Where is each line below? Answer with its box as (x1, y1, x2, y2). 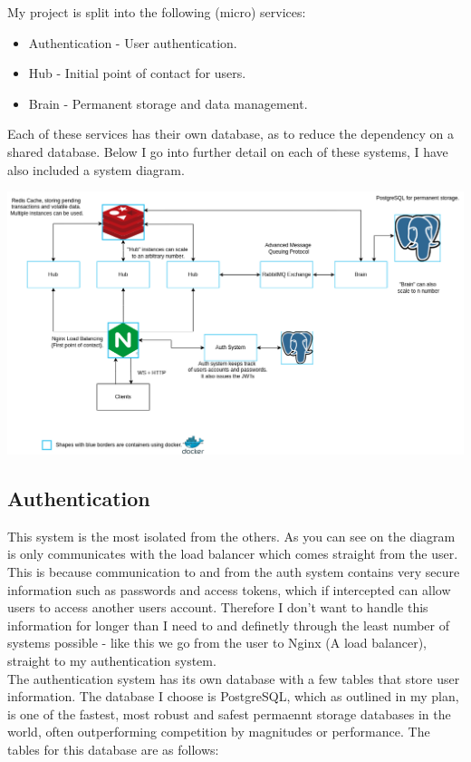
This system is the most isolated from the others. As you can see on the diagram (7, 526, 456, 545)
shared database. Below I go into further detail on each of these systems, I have (7, 142, 448, 161)
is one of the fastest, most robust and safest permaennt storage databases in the (7, 704, 451, 723)
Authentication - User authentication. (28, 33, 237, 52)
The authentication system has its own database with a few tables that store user (7, 669, 460, 688)
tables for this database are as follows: (7, 739, 219, 758)
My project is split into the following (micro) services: (7, 3, 306, 21)
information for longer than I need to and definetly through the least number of (7, 615, 449, 634)
